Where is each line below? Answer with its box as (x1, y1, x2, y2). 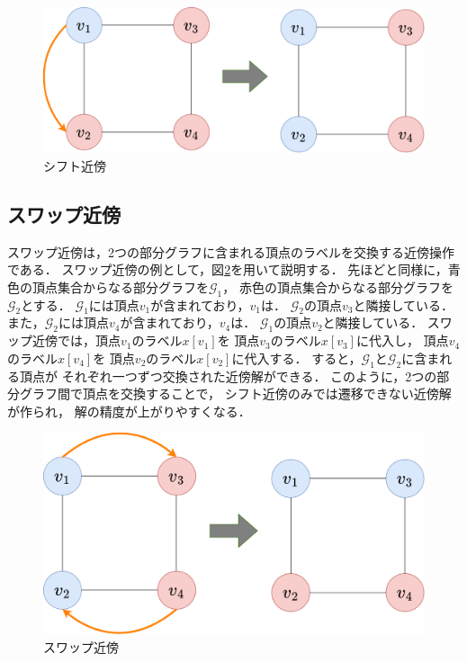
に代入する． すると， (231, 348, 362, 367)
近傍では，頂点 (31, 331, 121, 350)
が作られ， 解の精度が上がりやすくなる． (7, 401, 251, 420)
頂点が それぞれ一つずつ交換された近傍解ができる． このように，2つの (19, 366, 437, 385)
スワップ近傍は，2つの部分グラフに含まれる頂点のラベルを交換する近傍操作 (7, 242, 454, 261)
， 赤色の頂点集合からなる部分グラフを (222, 277, 454, 296)
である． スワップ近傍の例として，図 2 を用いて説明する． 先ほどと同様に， (7, 260, 448, 279)
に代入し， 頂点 (355, 331, 449, 350)
